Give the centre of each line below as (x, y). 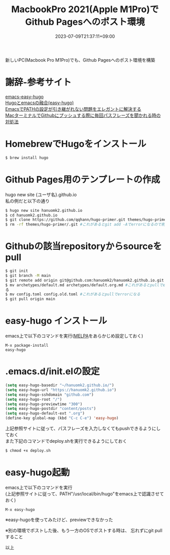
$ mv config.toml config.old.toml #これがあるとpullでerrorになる (73, 294)
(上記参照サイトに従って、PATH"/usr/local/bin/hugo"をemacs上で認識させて (85, 494)
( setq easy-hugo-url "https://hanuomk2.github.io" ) (61, 390)
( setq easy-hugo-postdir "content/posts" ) (51, 409)
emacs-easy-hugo (25, 97)
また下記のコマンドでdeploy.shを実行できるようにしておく (66, 441)
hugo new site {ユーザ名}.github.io (41, 195)
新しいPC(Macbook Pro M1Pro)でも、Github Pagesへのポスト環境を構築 (80, 60)
